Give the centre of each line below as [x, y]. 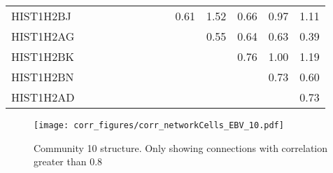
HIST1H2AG [43, 36]
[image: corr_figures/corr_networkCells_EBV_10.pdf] [159, 125]
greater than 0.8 [68, 161]
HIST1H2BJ [41, 16]
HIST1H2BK [43, 56]
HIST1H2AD [43, 97]
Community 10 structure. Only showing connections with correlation [181, 147]
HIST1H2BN [43, 77]
